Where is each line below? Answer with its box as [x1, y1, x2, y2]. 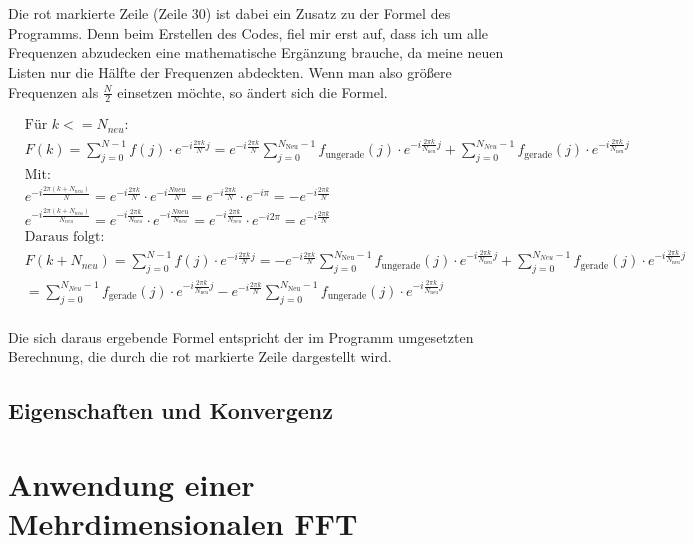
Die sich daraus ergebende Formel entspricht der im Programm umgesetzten [8, 326, 474, 347]
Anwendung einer [8, 463, 255, 504]
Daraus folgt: [24, 229, 105, 244]
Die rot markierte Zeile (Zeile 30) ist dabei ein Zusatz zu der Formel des [8, 3, 451, 24]
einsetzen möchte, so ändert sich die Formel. [117, 81, 388, 102]
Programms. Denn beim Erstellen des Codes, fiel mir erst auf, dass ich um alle [8, 22, 489, 43]
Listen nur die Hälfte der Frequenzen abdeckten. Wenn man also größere [8, 61, 452, 82]
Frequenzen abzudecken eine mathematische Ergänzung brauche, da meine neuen [8, 42, 504, 63]
